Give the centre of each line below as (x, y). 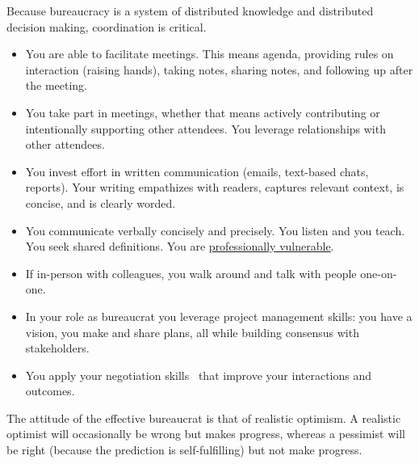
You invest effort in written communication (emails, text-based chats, (197, 171)
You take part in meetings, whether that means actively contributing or (203, 112)
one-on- (379, 273)
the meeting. (57, 85)
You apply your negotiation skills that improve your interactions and (199, 375)
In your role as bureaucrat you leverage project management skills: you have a (219, 316)
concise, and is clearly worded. (101, 202)
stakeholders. (57, 348)
